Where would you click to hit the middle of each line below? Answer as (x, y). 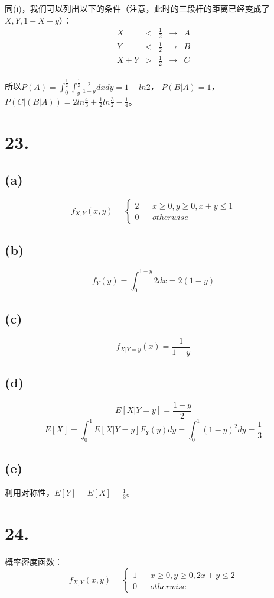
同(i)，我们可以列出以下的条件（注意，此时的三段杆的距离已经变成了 (137, 8)
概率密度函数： (34, 562)
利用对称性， (30, 492)
